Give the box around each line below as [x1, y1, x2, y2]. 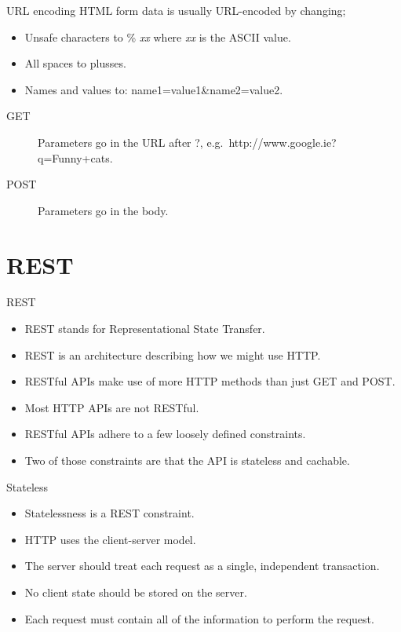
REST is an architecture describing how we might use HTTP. [24, 346, 321, 363]
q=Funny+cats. [38, 149, 113, 166]
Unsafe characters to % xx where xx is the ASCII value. [24, 28, 291, 45]
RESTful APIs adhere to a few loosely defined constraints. [24, 426, 306, 442]
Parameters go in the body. [38, 202, 169, 218]
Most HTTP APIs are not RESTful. [24, 399, 199, 415]
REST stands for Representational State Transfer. [24, 320, 265, 337]
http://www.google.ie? [228, 133, 337, 150]
